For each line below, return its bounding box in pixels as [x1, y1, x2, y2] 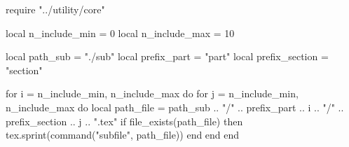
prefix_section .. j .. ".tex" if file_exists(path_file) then [6, 113, 243, 128]
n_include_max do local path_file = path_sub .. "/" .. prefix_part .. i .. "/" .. [6, 99, 344, 114]
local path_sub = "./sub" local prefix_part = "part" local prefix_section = [6, 49, 329, 64]
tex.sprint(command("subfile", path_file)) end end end [6, 127, 240, 142]
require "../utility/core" [6, 2, 105, 16]
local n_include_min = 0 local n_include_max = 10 [6, 25, 235, 40]
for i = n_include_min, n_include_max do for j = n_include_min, [6, 86, 299, 101]
